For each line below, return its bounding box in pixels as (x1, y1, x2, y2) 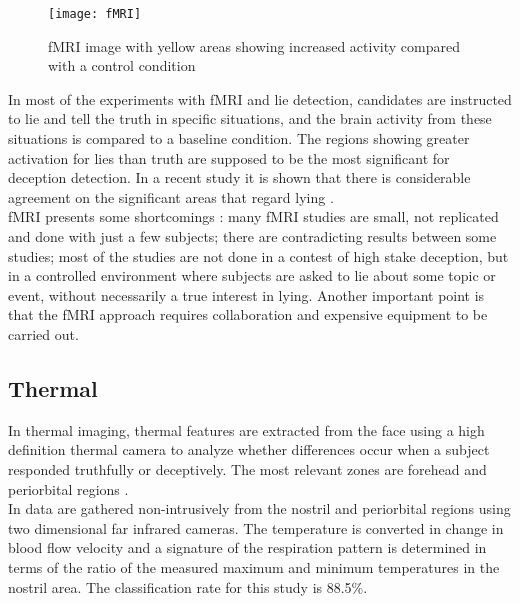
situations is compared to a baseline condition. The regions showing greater (8, 128, 470, 149)
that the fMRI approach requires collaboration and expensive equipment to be (8, 304, 488, 325)
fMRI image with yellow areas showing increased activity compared (48, 35, 460, 56)
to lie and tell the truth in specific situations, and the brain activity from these (8, 108, 492, 129)
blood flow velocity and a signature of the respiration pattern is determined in (8, 537, 487, 558)
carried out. (8, 323, 79, 344)
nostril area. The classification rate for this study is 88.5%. (8, 576, 368, 597)
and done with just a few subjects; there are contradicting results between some (8, 226, 497, 246)
